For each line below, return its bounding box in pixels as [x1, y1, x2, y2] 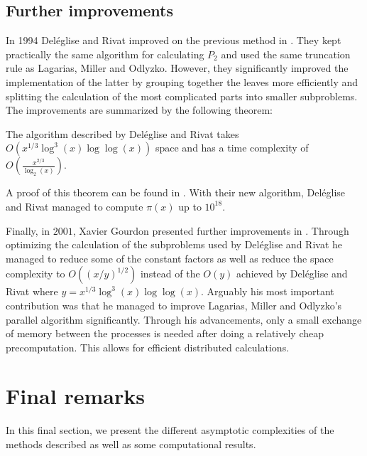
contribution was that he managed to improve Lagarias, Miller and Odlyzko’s [6, 297, 342, 312]
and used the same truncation [221, 46, 351, 61]
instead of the [140, 266, 200, 281]
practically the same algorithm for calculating [6, 46, 204, 61]
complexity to [6, 266, 65, 281]
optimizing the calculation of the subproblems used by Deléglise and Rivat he [6, 237, 343, 252]
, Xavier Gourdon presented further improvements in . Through [72, 223, 349, 238]
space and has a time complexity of [155, 140, 309, 155]
